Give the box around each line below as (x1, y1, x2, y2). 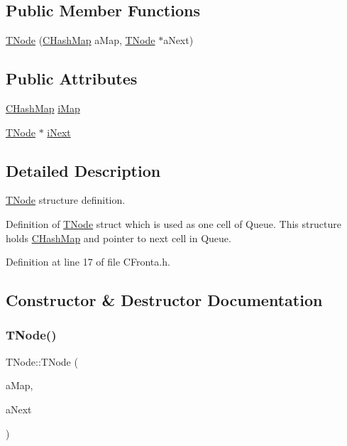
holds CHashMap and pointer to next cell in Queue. (6, 230, 231, 245)
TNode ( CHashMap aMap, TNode (6, 33, 155, 48)
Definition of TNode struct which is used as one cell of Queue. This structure (6, 216, 341, 231)
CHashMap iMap (6, 101, 80, 115)
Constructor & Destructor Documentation (6, 289, 323, 311)
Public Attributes (6, 67, 138, 89)
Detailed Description (6, 159, 161, 181)
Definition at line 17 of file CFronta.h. (6, 254, 170, 269)
